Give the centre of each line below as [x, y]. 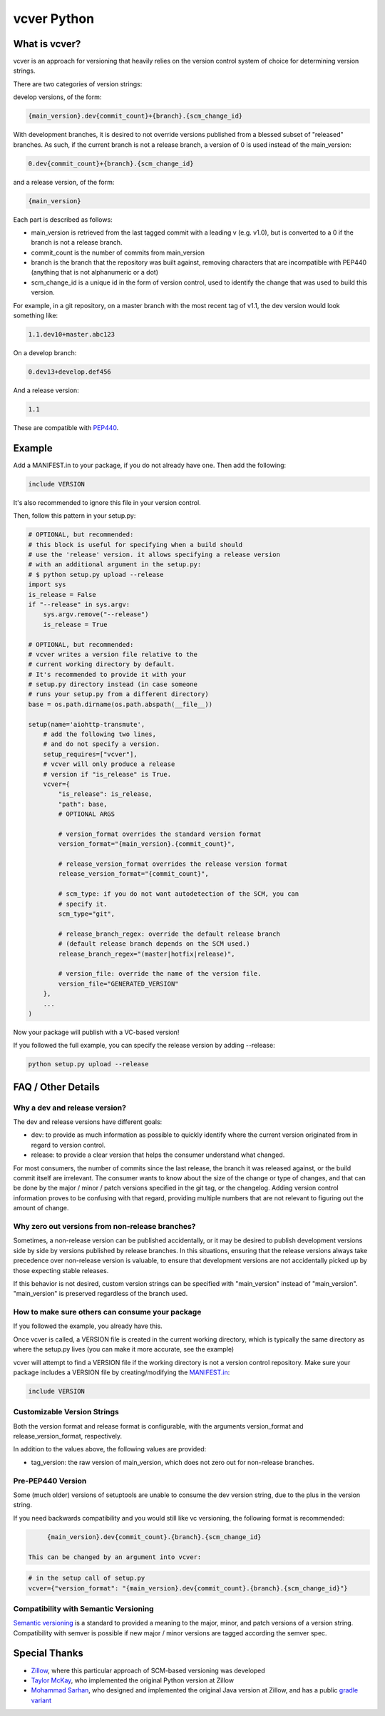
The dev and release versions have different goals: [88, 1122]
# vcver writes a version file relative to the [113, 654]
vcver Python [54, 19]
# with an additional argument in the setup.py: [115, 565]
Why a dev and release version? [70, 1108]
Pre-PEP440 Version [50, 1481]
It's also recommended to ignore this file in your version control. [107, 502]
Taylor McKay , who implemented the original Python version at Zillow [133, 1680]
